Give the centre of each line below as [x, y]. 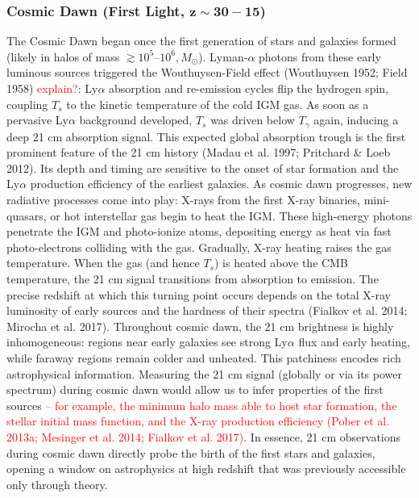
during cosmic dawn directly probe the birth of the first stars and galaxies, [191, 452]
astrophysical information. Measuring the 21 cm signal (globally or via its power [204, 373]
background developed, [136, 120]
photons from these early [320, 56]
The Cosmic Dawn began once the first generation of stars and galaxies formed [201, 41]
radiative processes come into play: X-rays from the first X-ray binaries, [183, 200]
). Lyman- [223, 56]
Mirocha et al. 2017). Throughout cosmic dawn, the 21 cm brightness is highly [200, 326]
